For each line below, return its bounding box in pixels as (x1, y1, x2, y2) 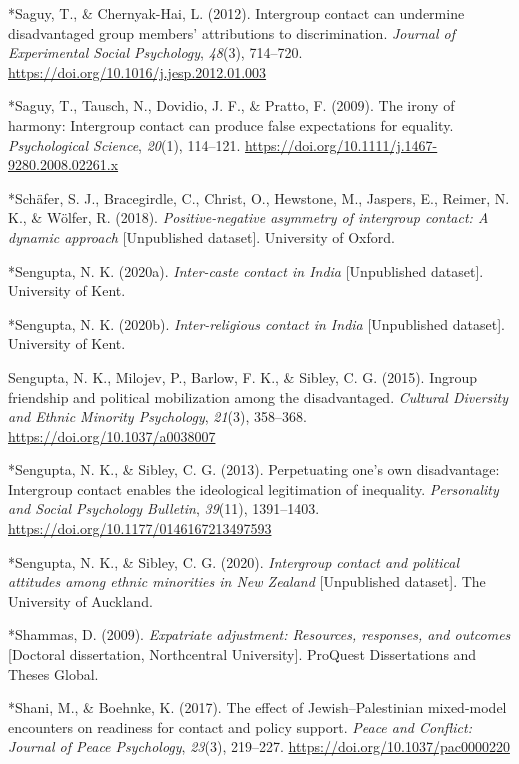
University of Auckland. (8, 590, 153, 611)
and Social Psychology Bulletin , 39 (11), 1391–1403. (8, 498, 320, 519)
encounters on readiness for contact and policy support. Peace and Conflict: (8, 716, 472, 737)
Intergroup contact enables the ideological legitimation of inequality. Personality (8, 478, 499, 499)
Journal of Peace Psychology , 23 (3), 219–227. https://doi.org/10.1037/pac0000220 (8, 736, 510, 757)
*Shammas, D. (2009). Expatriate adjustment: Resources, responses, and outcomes (8, 624, 511, 645)
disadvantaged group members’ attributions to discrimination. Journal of (8, 22, 455, 43)
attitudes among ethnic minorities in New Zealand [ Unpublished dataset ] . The (8, 571, 486, 592)
